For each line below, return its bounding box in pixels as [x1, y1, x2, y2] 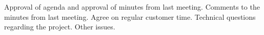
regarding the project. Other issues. [4, 21, 115, 32]
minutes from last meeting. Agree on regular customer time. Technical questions [4, 11, 256, 22]
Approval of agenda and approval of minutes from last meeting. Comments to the [4, 2, 260, 12]
